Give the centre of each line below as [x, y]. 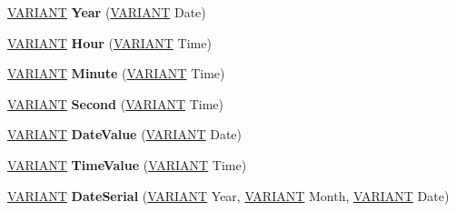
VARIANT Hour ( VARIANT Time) [109, 42]
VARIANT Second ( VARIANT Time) [116, 103]
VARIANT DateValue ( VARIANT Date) [124, 134]
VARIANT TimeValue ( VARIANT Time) [127, 164]
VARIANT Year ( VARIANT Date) [107, 12]
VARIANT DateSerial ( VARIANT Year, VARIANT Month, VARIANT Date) [228, 195]
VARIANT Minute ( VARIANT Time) [116, 73]
